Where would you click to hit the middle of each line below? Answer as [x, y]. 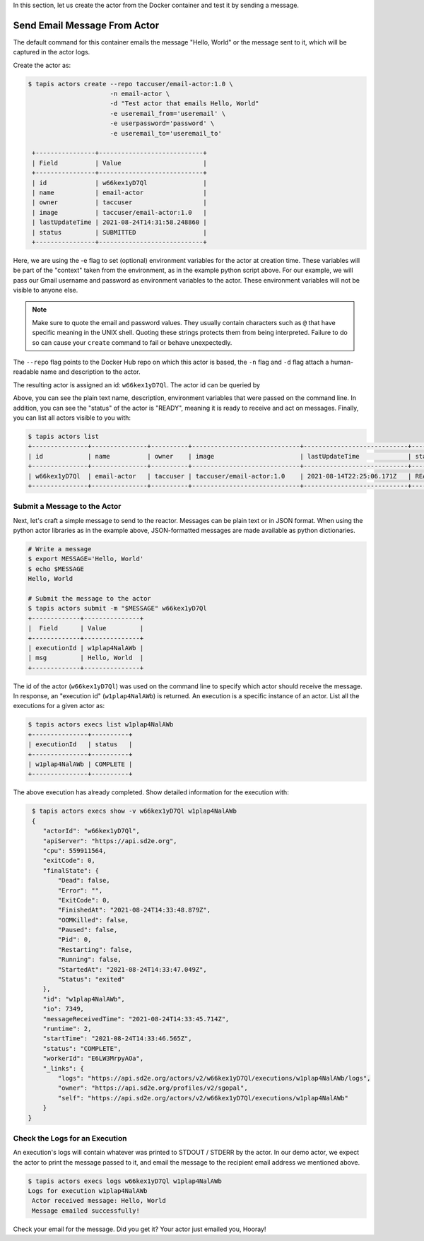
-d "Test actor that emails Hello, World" [184, 104]
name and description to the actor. [90, 372]
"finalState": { [71, 870]
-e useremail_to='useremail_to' [166, 133]
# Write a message [60, 549]
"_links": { [64, 1068]
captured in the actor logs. [52, 52]
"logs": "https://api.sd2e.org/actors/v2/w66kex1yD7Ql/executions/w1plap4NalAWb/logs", [214, 1078]
